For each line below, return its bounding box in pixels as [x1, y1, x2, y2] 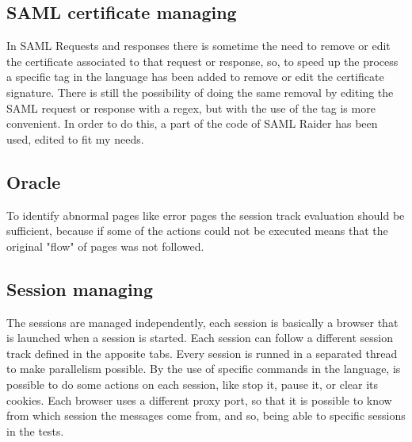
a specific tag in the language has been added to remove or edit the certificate [6, 68, 384, 85]
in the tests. [6, 422, 64, 439]
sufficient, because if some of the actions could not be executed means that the [6, 222, 388, 239]
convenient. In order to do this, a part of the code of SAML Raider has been [6, 115, 378, 132]
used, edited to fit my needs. [6, 130, 144, 147]
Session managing [6, 276, 154, 301]
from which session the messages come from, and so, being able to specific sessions [6, 407, 406, 424]
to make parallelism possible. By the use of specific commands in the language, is [6, 360, 401, 377]
